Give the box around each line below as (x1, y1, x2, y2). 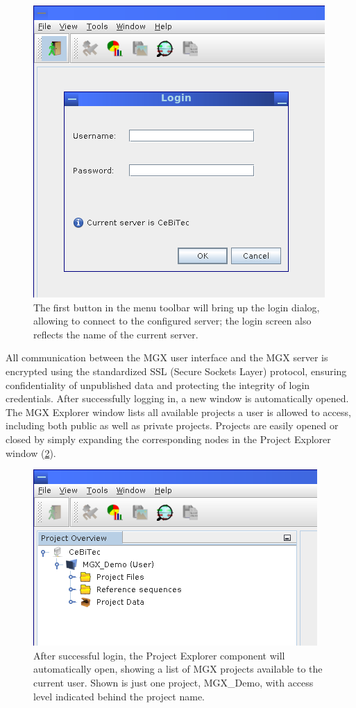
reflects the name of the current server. (33, 327, 198, 341)
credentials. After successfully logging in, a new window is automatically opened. (6, 391, 349, 406)
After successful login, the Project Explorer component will (33, 648, 285, 662)
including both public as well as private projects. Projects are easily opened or (6, 418, 339, 433)
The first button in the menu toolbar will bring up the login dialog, (33, 300, 320, 314)
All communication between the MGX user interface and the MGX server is (6, 350, 328, 365)
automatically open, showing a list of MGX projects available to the (33, 662, 323, 676)
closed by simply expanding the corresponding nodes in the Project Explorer (6, 431, 331, 446)
